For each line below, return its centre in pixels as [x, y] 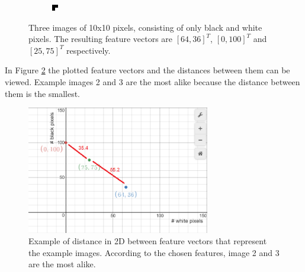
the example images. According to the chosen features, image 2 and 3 [154, 252]
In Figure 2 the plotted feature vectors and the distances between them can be [147, 70]
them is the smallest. [42, 93]
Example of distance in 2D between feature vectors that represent [148, 241]
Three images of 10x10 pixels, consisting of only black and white [145, 27]
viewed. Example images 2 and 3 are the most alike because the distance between [152, 81]
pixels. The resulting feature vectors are [101, 39]
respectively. [89, 50]
